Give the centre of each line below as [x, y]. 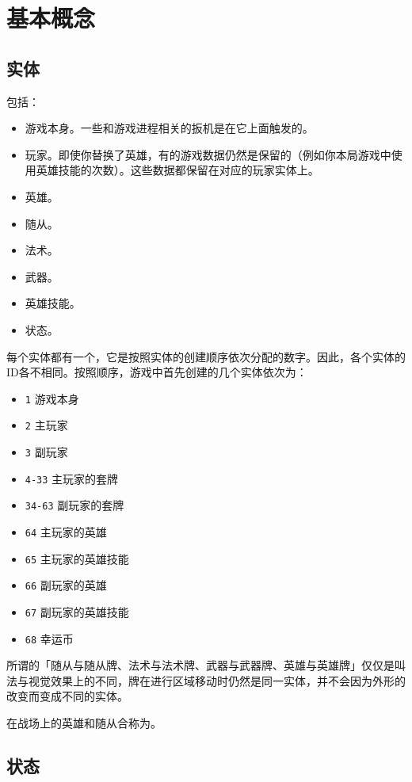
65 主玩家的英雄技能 [77, 558]
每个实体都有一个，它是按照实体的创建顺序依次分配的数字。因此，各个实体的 [206, 356]
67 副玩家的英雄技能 [77, 611]
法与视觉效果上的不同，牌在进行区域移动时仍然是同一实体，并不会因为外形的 [206, 680]
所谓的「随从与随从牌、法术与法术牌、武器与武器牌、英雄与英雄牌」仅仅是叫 [206, 665]
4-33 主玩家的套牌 [72, 478]
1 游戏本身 [52, 398]
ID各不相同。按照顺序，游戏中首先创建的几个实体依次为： [157, 372]
